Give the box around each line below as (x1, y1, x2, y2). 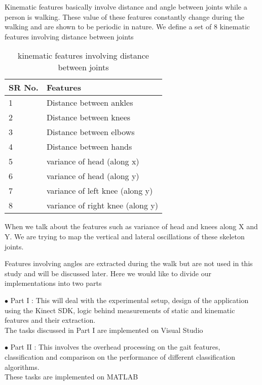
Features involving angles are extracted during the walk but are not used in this (5, 258, 253, 269)
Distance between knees (46, 111, 131, 123)
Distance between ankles (46, 97, 133, 109)
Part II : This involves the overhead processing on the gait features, (10, 341, 220, 352)
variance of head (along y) (46, 170, 139, 182)
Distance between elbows (46, 126, 135, 138)
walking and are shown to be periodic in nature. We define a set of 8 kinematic (5, 21, 250, 32)
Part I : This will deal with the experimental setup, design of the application (10, 294, 249, 305)
